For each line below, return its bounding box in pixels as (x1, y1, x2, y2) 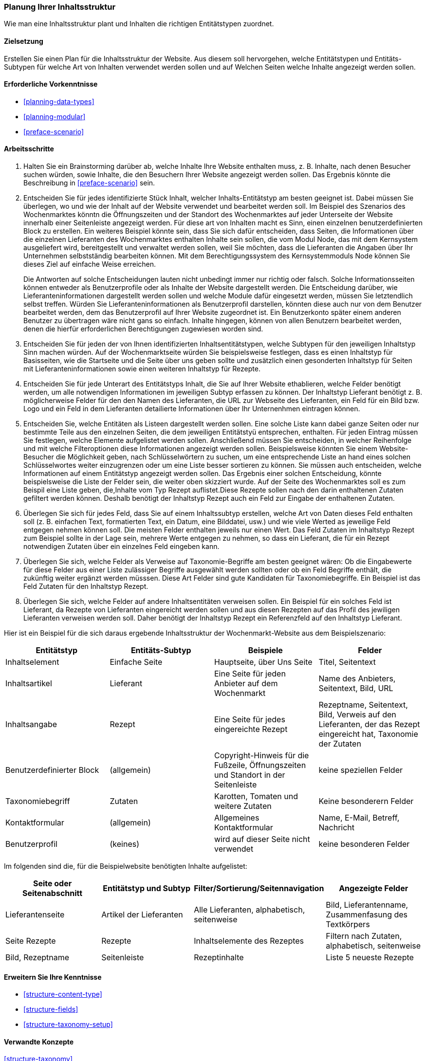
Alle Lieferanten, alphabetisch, (194, 905, 305, 915)
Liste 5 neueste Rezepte (326, 952, 414, 963)
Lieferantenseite (5, 910, 65, 920)
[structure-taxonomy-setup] (23, 1020, 113, 1029)
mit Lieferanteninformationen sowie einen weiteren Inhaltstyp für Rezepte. (23, 365, 260, 373)
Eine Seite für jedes (214, 714, 285, 725)
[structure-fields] (23, 1005, 78, 1014)
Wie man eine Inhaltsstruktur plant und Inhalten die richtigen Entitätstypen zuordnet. (4, 19, 274, 28)
